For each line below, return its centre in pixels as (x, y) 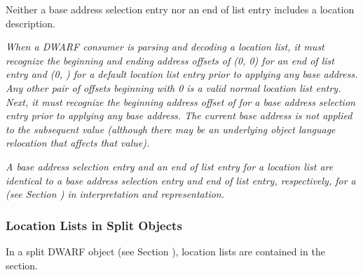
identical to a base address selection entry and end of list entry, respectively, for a (181, 180)
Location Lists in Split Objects (94, 225)
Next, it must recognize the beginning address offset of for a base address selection (180, 101)
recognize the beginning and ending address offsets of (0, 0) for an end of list (170, 60)
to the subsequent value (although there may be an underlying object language (171, 129)
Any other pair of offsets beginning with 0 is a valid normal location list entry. (173, 87)
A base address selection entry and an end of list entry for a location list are (170, 166)
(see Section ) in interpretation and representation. (115, 194)
